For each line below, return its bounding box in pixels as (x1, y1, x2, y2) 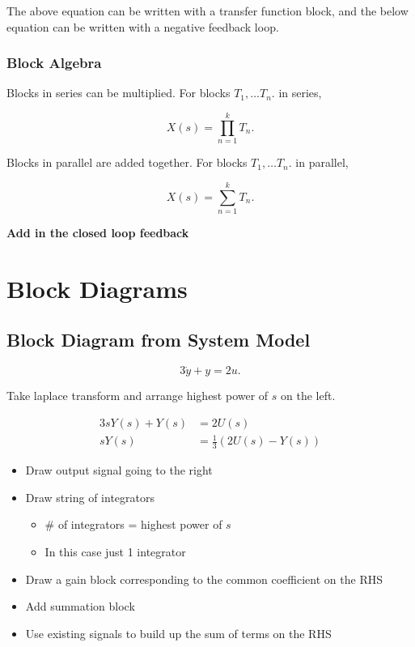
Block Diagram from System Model (6, 327, 311, 352)
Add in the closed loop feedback (6, 223, 189, 240)
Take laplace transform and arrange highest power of (6, 387, 269, 404)
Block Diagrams (6, 271, 188, 304)
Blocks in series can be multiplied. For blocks (6, 84, 231, 101)
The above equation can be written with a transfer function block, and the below (6, 2, 409, 19)
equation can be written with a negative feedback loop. (6, 18, 279, 35)
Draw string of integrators (25, 488, 155, 505)
